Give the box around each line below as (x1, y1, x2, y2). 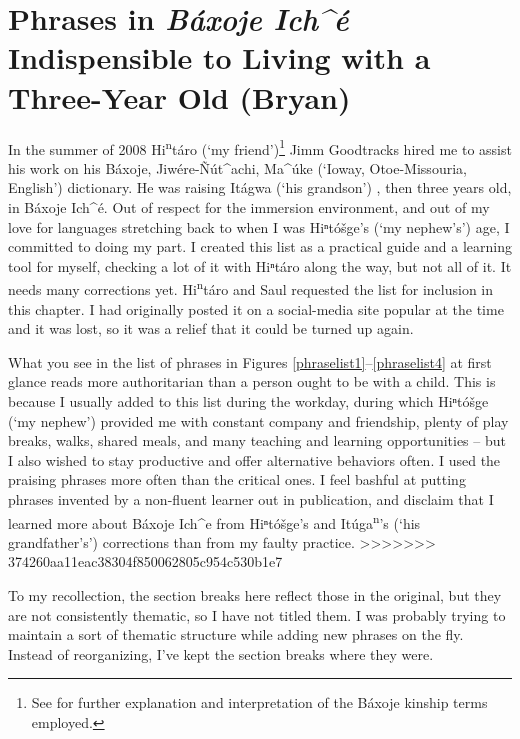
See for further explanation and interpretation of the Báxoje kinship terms (31, 692, 488, 713)
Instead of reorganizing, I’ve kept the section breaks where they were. (8, 643, 434, 664)
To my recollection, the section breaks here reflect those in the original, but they (8, 584, 502, 605)
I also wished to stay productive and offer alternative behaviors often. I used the (8, 449, 501, 470)
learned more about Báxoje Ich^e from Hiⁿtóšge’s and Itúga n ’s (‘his (8, 509, 421, 533)
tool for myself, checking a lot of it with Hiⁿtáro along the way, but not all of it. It (8, 255, 512, 276)
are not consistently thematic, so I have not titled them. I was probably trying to (8, 604, 506, 625)
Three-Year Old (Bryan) (8, 76, 351, 117)
